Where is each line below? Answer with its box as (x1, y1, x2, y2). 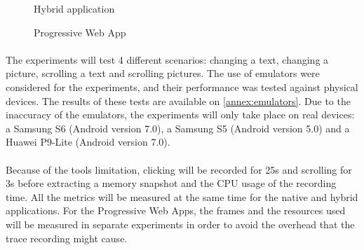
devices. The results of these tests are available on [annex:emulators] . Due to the (6, 93, 351, 108)
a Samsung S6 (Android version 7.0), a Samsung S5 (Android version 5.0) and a (6, 120, 350, 135)
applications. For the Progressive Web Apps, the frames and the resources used (6, 203, 346, 218)
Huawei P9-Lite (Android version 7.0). (6, 134, 170, 149)
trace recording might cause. (6, 230, 128, 245)
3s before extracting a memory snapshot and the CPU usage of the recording (6, 176, 337, 190)
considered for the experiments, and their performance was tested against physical (6, 79, 358, 94)
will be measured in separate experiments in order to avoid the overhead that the (6, 216, 355, 231)
